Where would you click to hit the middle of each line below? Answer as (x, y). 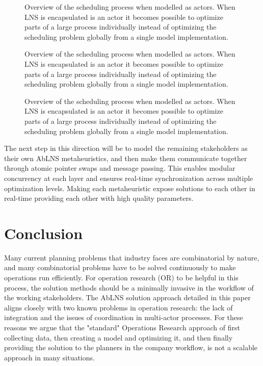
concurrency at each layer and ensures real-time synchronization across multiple (129, 178)
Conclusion (44, 233)
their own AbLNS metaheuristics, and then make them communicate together (126, 158)
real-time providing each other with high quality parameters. (99, 198)
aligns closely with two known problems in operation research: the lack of (119, 307)
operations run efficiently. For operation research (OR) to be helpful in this (121, 277)
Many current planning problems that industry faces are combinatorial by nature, (132, 257)
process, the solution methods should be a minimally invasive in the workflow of (129, 287)
